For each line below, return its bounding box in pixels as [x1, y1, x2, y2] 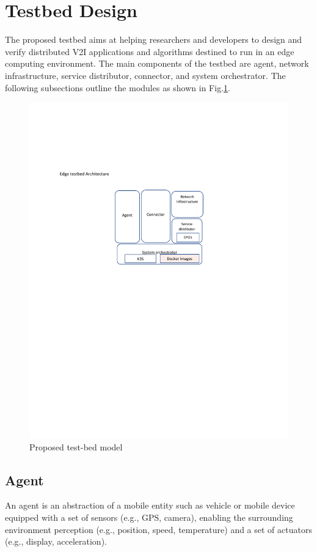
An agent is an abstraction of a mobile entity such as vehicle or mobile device [5, 499, 295, 512]
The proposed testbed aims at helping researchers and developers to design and [5, 33, 302, 46]
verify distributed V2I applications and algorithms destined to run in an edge [5, 45, 294, 58]
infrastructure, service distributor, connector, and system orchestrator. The [5, 69, 286, 81]
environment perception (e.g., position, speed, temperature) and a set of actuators [5, 523, 312, 535]
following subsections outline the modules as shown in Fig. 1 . [5, 81, 230, 94]
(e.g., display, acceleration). [5, 535, 107, 548]
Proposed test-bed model [29, 440, 123, 453]
